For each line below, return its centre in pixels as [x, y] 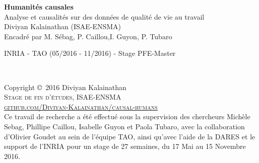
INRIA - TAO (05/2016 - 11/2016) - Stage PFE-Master [90, 53]
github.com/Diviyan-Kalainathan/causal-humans [81, 106]
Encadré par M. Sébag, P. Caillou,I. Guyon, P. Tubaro [88, 36]
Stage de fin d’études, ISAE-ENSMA [63, 97]
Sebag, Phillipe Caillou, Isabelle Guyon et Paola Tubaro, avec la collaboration [124, 126]
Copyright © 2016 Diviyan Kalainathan [65, 87]
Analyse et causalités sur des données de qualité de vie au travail [104, 16]
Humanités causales [39, 7]
